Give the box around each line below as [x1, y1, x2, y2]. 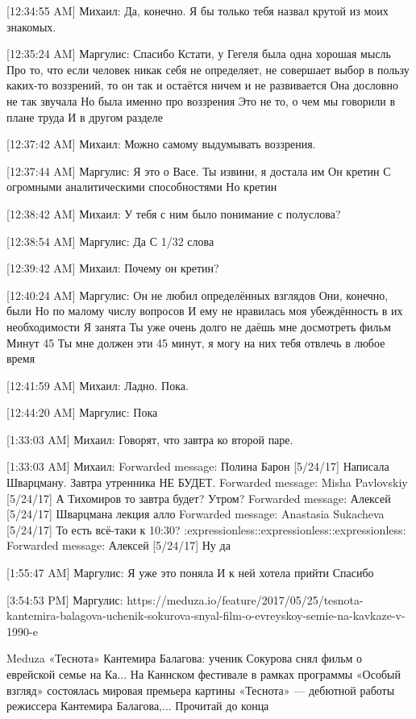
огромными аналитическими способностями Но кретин [6, 178, 277, 195]
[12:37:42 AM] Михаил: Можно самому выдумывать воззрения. [6, 135, 316, 152]
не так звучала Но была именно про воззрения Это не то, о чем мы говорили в [6, 92, 396, 109]
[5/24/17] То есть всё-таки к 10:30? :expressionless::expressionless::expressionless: [6, 521, 406, 538]
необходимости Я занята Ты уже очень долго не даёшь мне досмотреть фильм [6, 318, 391, 335]
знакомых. [6, 18, 56, 35]
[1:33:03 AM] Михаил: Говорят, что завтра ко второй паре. [6, 430, 293, 447]
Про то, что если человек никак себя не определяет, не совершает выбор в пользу [6, 60, 410, 77]
